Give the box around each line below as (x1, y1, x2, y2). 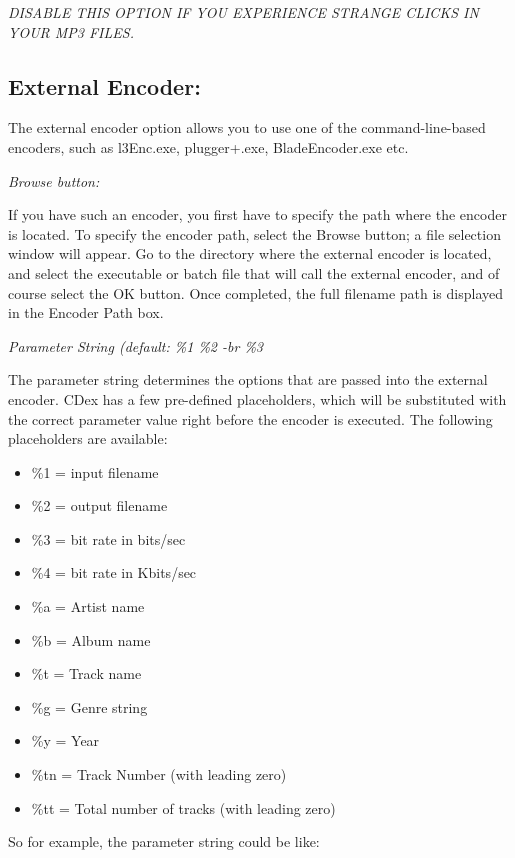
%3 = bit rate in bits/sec (31, 528, 186, 549)
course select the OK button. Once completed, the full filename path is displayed (8, 282, 503, 303)
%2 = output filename (31, 495, 168, 516)
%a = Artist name (31, 596, 145, 617)
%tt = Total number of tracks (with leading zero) (31, 797, 336, 818)
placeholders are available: (8, 428, 168, 449)
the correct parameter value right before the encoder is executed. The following (8, 408, 493, 429)
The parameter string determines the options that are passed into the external (8, 369, 488, 390)
